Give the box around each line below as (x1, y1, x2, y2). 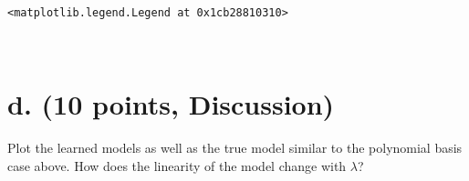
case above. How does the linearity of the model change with (7, 156, 347, 175)
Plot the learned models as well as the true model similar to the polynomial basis (7, 138, 463, 157)
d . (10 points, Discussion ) (7, 85, 335, 123)
